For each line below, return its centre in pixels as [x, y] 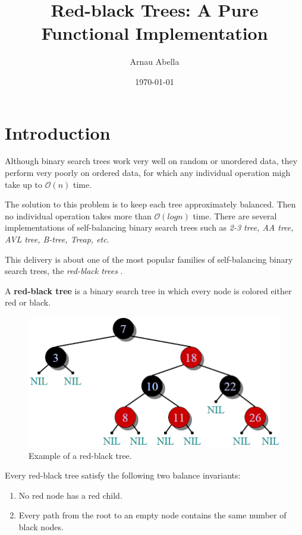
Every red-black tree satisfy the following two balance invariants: [123, 475]
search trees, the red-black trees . [64, 271]
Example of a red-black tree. [80, 455]
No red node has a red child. [70, 495]
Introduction [58, 132]
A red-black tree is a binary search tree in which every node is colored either [148, 290]
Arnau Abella [155, 62]
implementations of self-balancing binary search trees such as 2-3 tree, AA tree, [149, 227]
